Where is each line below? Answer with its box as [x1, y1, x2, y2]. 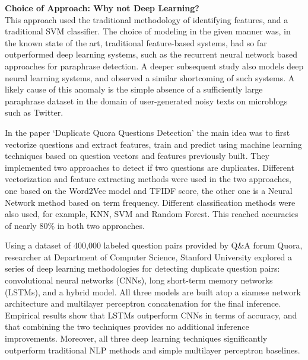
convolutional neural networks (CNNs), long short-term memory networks [5, 274, 273, 286]
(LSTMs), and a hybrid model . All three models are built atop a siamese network [5, 285, 301, 298]
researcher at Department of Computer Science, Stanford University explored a [5, 250, 293, 263]
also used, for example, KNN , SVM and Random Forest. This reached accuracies [5, 208, 299, 220]
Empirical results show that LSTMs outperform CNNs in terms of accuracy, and [5, 308, 297, 321]
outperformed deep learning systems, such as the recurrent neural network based [5, 48, 298, 60]
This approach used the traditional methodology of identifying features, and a [5, 13, 288, 26]
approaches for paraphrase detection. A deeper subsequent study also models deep [5, 59, 304, 72]
